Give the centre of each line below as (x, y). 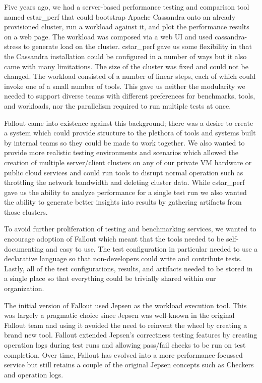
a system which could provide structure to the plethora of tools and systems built (130, 133)
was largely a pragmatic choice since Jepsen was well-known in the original (119, 315)
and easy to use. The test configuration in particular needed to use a (152, 248)
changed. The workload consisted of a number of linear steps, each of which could (130, 76)
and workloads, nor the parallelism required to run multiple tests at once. (118, 105)
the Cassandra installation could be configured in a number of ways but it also (125, 56)
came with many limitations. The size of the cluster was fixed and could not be (126, 66)
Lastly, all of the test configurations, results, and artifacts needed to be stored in (128, 268)
